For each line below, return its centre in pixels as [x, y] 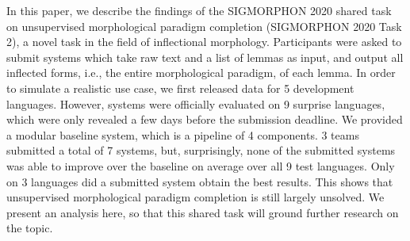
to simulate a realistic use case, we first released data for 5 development [180, 88]
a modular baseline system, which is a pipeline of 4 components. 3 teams [183, 134]
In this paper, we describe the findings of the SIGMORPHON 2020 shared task [199, 10]
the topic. [30, 228]
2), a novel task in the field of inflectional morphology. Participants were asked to [204, 42]
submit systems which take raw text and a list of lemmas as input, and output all [205, 57]
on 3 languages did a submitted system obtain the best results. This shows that [200, 181]
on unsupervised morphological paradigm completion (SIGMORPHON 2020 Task [204, 26]
